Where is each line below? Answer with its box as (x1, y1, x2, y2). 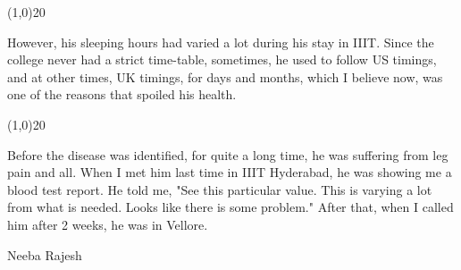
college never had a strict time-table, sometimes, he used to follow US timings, (7, 50, 437, 69)
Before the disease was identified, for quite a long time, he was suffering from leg (7, 145, 448, 164)
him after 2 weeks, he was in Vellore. (7, 215, 208, 233)
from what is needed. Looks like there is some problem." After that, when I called (7, 198, 454, 216)
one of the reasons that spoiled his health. (7, 85, 237, 104)
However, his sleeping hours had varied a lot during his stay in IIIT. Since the (7, 32, 434, 51)
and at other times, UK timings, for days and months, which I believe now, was (7, 67, 443, 86)
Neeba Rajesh (7, 245, 82, 264)
